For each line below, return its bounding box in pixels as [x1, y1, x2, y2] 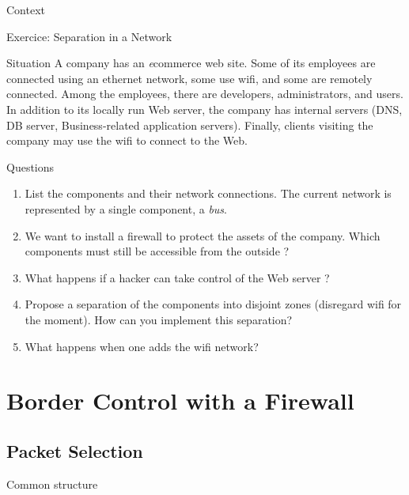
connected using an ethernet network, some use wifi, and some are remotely [6, 70, 373, 86]
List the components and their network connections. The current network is [25, 185, 392, 202]
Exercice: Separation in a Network [6, 28, 172, 44]
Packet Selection [6, 438, 143, 463]
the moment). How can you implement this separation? [25, 311, 293, 327]
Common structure [6, 475, 98, 492]
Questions [6, 158, 55, 175]
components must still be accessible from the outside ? [25, 243, 290, 259]
